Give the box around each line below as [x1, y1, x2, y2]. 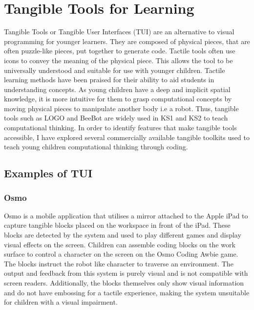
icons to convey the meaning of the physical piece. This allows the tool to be [4, 55, 233, 65]
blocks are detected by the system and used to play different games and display [4, 230, 241, 240]
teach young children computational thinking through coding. [4, 142, 188, 152]
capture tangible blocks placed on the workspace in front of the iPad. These [4, 220, 231, 230]
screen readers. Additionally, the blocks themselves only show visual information [4, 278, 244, 287]
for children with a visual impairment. [4, 297, 118, 307]
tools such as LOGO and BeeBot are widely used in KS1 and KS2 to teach [4, 113, 228, 123]
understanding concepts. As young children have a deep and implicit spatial [4, 84, 231, 94]
